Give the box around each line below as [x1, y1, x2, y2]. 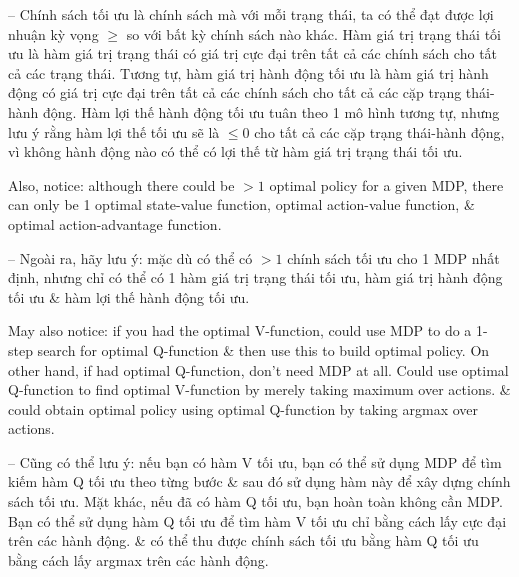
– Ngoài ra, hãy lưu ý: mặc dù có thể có [8, 247, 253, 268]
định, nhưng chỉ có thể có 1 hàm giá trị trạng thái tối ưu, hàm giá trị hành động [8, 267, 503, 288]
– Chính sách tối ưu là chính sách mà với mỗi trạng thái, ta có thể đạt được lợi [8, 4, 494, 24]
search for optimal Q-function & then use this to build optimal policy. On [37, 339, 490, 360]
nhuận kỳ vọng [8, 23, 99, 44]
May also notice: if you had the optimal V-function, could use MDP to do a [8, 320, 472, 341]
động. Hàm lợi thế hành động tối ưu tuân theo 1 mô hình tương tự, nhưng [43, 101, 500, 122]
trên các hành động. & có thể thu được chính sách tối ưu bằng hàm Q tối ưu [8, 530, 479, 551]
